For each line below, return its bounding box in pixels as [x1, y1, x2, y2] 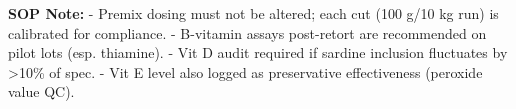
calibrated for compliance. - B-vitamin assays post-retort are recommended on [8, 22, 487, 43]
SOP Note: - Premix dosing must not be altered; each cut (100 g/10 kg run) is [8, 3, 499, 23]
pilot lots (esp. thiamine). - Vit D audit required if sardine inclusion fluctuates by [8, 42, 508, 63]
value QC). [8, 81, 75, 102]
